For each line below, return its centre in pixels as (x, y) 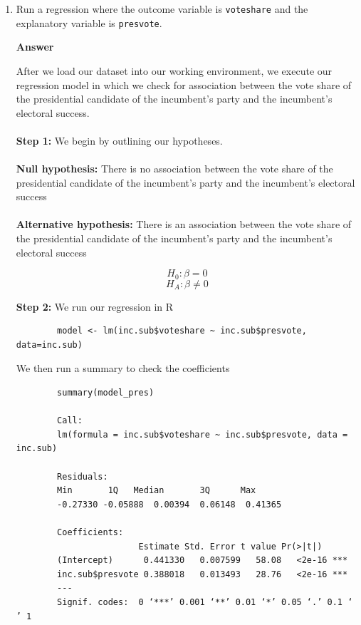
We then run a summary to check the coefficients (123, 368)
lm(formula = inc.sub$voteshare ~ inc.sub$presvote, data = (203, 434)
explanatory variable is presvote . (89, 22)
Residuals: (83, 476)
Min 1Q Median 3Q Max (157, 491)
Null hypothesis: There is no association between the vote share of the (174, 169)
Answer (35, 47)
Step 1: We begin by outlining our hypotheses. (119, 140)
